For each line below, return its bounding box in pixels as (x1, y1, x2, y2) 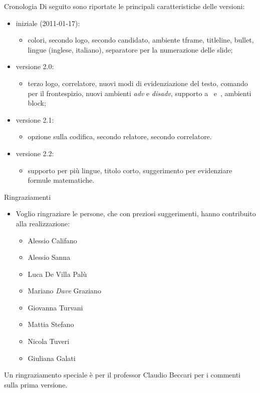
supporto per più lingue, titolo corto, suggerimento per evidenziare (28, 165, 232, 175)
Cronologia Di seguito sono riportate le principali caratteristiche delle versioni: (4, 1, 245, 11)
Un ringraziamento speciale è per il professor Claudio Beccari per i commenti (4, 369, 240, 380)
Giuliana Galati (28, 352, 76, 363)
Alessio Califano (28, 235, 77, 245)
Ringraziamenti (4, 191, 51, 202)
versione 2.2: (16, 148, 54, 158)
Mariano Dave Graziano (28, 285, 101, 296)
